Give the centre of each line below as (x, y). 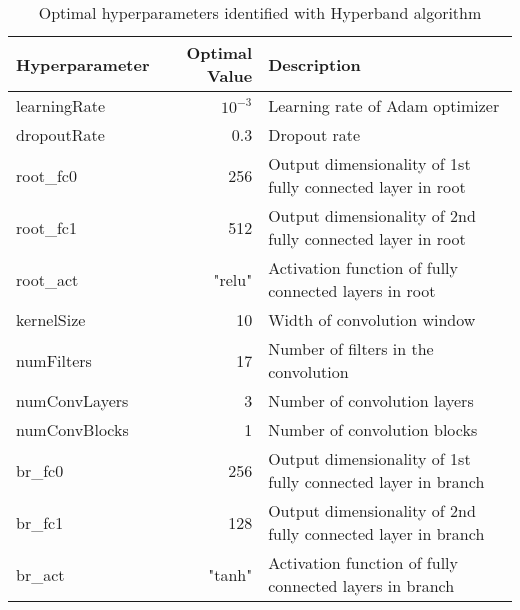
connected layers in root (352, 290)
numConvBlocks (72, 429)
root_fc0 (46, 175)
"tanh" (230, 574)
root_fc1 (46, 227)
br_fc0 (40, 470)
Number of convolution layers (371, 400)
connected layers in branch (361, 585)
